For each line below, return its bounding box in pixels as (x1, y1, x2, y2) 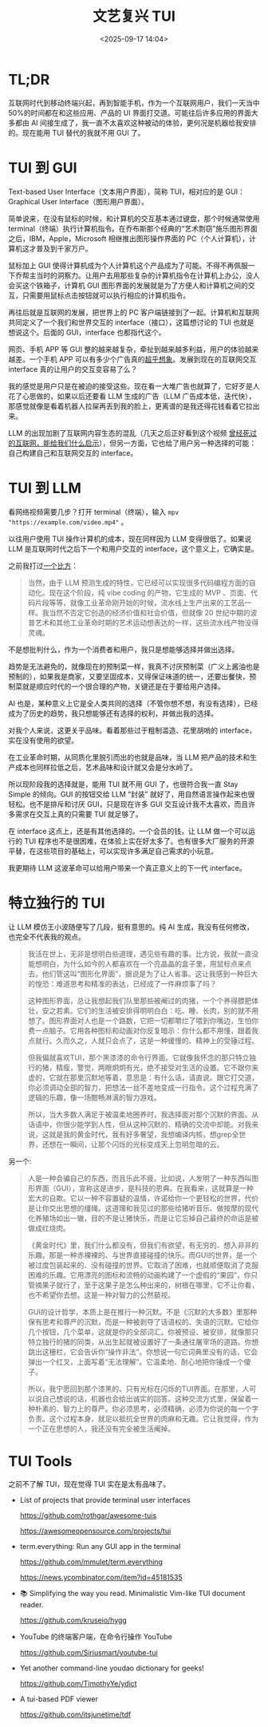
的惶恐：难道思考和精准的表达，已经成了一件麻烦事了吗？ (27, 978, 217, 988)
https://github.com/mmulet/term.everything (19, 1557, 164, 1567)
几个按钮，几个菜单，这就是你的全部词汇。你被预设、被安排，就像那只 (27, 1326, 259, 1337)
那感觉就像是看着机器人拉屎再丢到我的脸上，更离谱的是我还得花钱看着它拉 (8, 401, 253, 411)
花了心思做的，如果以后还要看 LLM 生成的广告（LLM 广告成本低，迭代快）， (8, 391, 256, 401)
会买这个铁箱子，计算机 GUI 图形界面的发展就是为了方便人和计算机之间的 (8, 280, 249, 290)
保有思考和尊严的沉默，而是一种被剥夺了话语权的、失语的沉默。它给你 (27, 1317, 259, 1326)
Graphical (8, 196, 41, 206)
